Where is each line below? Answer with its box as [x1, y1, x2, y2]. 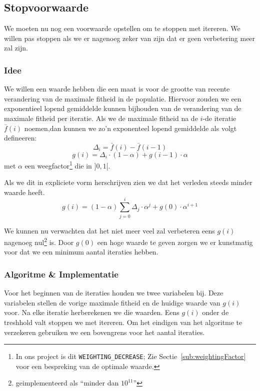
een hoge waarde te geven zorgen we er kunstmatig [97, 236, 253, 247]
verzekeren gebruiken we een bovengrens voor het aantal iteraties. [4, 326, 205, 337]
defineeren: [4, 132, 37, 143]
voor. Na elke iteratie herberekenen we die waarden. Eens [4, 307, 179, 317]
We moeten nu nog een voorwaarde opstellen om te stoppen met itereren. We [4, 23, 240, 33]
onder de [202, 307, 229, 317]
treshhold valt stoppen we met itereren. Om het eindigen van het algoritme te [4, 316, 242, 327]
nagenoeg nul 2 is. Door [4, 235, 74, 247]
